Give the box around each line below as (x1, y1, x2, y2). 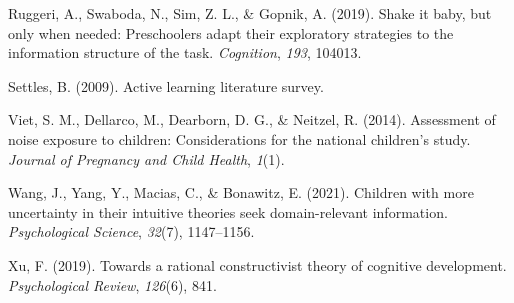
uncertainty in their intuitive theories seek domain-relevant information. (8, 201, 448, 222)
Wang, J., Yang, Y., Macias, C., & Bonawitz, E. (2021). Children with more (8, 182, 474, 203)
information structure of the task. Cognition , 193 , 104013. (8, 42, 362, 63)
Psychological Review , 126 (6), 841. (8, 274, 217, 295)
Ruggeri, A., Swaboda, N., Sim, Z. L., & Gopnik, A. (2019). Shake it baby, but (8, 3, 492, 23)
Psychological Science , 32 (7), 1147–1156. (8, 221, 255, 242)
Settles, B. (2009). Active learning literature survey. (8, 75, 324, 96)
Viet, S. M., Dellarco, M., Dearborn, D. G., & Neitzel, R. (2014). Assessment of (8, 109, 496, 130)
